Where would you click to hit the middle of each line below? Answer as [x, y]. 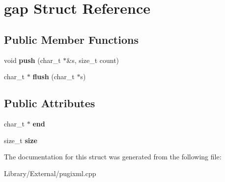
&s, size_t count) [93, 60]
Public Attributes [50, 103]
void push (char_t [32, 60]
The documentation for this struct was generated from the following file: [113, 157]
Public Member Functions [71, 39]
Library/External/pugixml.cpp [50, 173]
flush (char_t [54, 76]
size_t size [21, 140]
